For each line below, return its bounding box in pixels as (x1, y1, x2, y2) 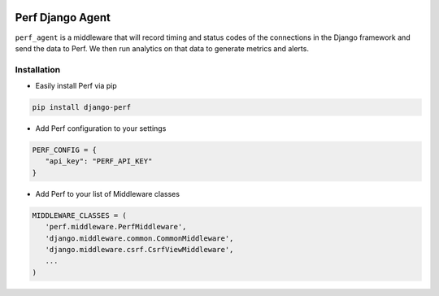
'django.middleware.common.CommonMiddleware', (45, 233, 234, 243)
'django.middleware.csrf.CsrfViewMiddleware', (45, 245, 234, 254)
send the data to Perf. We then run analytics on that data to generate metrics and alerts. (15, 43, 309, 53)
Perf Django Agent (15, 11, 111, 24)
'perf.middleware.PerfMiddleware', (45, 222, 187, 232)
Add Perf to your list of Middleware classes (35, 189, 180, 198)
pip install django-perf (32, 102, 132, 112)
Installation (15, 63, 61, 75)
